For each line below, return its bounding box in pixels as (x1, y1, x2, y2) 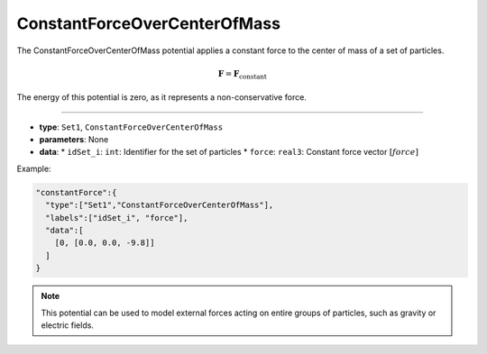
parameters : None (39, 134, 109, 145)
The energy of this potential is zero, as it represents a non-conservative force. (16, 92, 307, 103)
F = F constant (217, 68, 268, 81)
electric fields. (41, 320, 95, 331)
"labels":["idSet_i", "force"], (45, 213, 188, 222)
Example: (16, 163, 51, 174)
